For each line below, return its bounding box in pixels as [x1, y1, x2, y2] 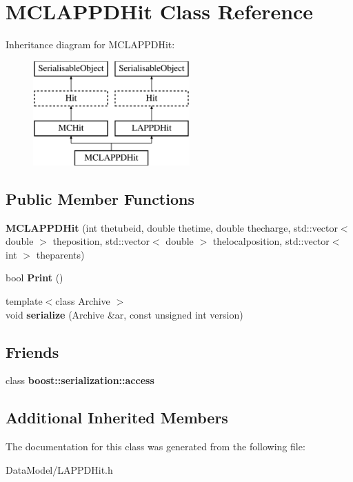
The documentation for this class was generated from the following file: [6, 439, 305, 454]
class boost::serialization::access [6, 373, 154, 388]
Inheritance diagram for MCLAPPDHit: [6, 37, 175, 52]
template [6, 294, 43, 308]
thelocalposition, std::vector [212, 234, 330, 248]
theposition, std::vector [52, 234, 150, 248]
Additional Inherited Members [6, 407, 228, 428]
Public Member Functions [6, 188, 194, 209]
